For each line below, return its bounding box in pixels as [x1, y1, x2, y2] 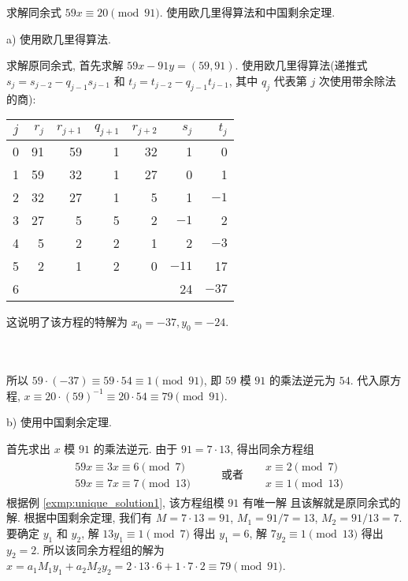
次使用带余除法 [318, 72, 396, 88]
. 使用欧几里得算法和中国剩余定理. [159, 4, 336, 20]
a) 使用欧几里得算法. [6, 30, 111, 47]
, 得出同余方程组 [230, 440, 314, 456]
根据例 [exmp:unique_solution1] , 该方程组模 [6, 493, 224, 510]
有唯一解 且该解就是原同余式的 [242, 493, 401, 510]
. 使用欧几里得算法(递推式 [235, 57, 368, 73]
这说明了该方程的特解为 [6, 313, 128, 330]
